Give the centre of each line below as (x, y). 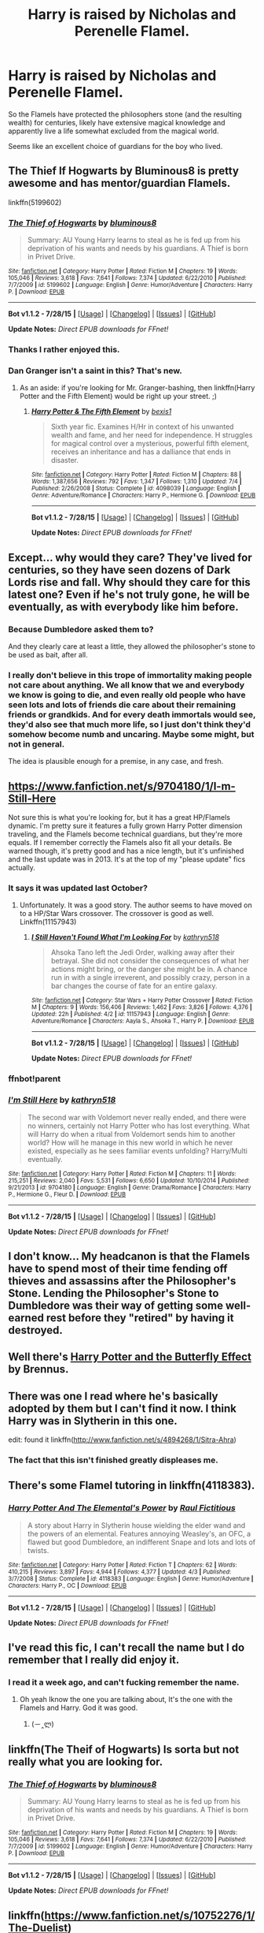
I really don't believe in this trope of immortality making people (130, 675)
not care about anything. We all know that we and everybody (126, 685)
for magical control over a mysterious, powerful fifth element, (150, 444)
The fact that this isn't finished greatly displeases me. (113, 1460)
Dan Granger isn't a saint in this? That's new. (95, 371)
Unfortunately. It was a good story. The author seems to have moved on (136, 905)
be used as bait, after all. (48, 654)
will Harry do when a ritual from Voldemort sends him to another (131, 1134)
